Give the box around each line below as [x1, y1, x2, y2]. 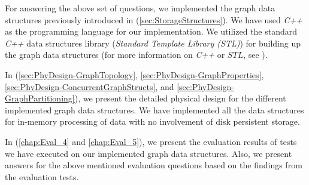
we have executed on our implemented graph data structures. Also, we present [5, 147, 292, 159]
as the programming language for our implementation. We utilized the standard [5, 25, 298, 38]
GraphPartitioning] [5, 92, 75, 104]
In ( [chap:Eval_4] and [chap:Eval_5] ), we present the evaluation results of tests [5, 135, 297, 147]
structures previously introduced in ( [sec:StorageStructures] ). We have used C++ [5, 13, 302, 26]
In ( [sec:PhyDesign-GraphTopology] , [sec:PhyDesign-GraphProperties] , [5, 68, 264, 81]
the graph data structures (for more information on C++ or [5, 48, 225, 61]
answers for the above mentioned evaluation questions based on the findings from [5, 159, 302, 171]
